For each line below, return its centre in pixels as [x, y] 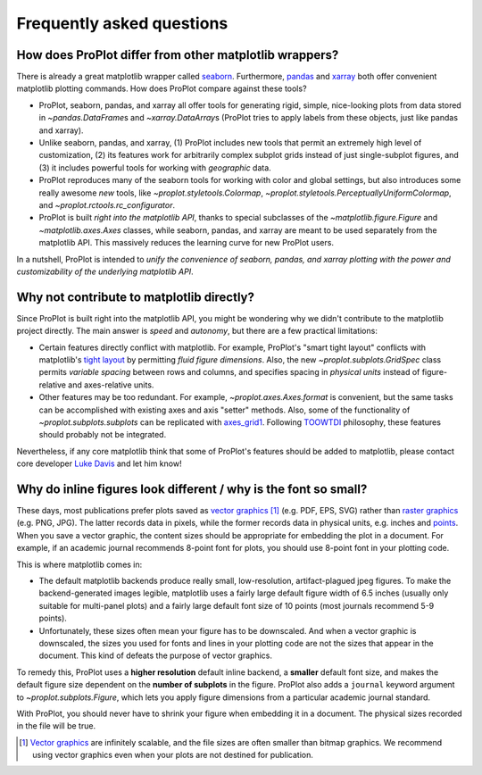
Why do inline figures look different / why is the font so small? [192, 489]
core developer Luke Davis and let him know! [99, 463]
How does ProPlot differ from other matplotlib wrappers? [178, 55]
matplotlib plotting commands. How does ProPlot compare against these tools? [162, 88]
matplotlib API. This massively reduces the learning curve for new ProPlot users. [187, 243]
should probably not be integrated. [103, 435]
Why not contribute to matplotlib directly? [135, 297]
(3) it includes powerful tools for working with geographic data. [155, 167]
